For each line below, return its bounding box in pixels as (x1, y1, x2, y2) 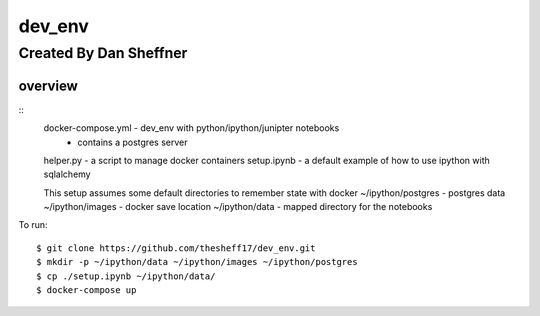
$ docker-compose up (36, 285, 137, 296)
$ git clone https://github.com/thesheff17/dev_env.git (36, 242, 316, 254)
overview (18, 77, 79, 94)
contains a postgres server (77, 136, 188, 148)
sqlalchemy (43, 168, 91, 180)
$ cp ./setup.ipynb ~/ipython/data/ (36, 270, 216, 282)
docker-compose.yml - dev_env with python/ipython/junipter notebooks (43, 122, 340, 134)
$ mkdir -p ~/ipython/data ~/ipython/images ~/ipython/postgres (36, 256, 359, 268)
